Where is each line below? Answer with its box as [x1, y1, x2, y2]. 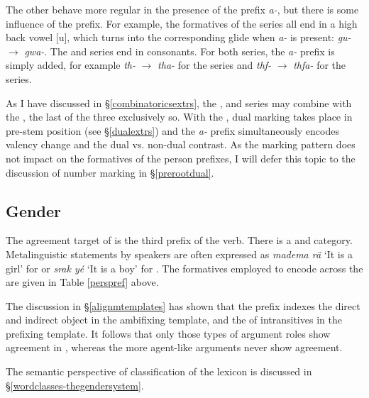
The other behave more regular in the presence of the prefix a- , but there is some [6, 2, 359, 16]
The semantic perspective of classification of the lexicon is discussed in [6, 364, 312, 379]
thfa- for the [293, 57, 346, 72]
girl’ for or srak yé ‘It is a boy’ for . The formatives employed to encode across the [6, 260, 363, 275]
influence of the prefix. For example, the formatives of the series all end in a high [6, 16, 358, 31]
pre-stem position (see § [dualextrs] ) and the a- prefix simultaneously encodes [6, 123, 339, 138]
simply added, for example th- [6, 57, 136, 72]
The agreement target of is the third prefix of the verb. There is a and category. [6, 233, 353, 248]
